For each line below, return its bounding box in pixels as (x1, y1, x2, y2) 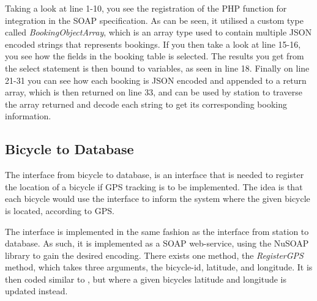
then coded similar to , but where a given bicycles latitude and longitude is (5, 272, 286, 285)
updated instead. (5, 284, 68, 297)
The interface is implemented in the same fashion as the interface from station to (5, 225, 309, 237)
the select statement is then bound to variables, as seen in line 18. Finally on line (5, 61, 310, 74)
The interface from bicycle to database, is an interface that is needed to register (5, 168, 304, 181)
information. (5, 110, 51, 122)
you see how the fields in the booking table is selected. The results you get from (5, 50, 304, 62)
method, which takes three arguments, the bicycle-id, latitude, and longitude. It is (5, 261, 313, 273)
